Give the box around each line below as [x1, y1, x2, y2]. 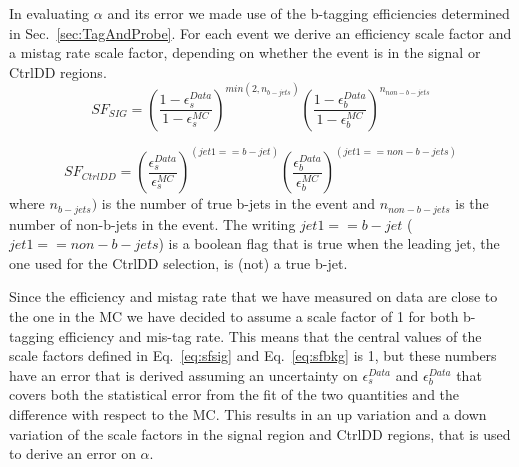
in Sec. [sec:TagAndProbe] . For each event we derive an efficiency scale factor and [9, 22, 512, 43]
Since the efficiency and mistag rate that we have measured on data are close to [9, 286, 498, 307]
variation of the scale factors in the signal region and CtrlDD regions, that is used [9, 423, 511, 444]
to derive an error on [9, 443, 136, 464]
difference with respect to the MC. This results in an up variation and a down [9, 404, 487, 425]
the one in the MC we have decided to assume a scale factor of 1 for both [9, 306, 459, 327]
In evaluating [9, 3, 90, 23]
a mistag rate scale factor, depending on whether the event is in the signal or [9, 42, 481, 63]
